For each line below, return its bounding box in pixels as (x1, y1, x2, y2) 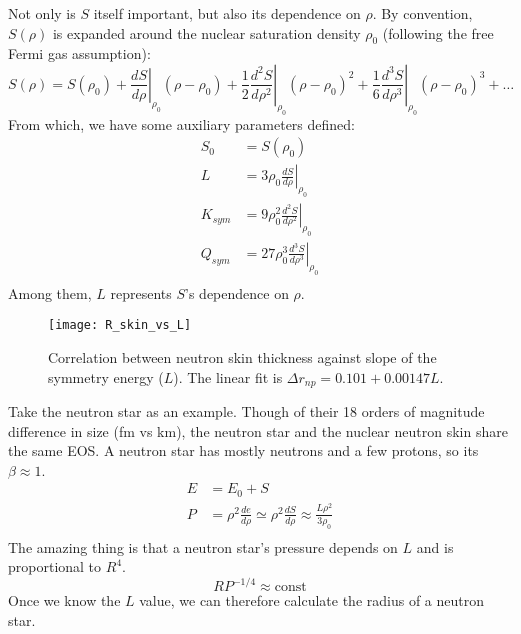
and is (416, 536, 454, 557)
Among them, (8, 282, 92, 303)
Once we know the (8, 590, 121, 611)
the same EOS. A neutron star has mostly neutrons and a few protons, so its (8, 440, 479, 461)
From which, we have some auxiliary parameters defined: (8, 113, 355, 134)
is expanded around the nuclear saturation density (52, 22, 361, 43)
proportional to (8, 556, 102, 577)
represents (110, 282, 172, 303)
